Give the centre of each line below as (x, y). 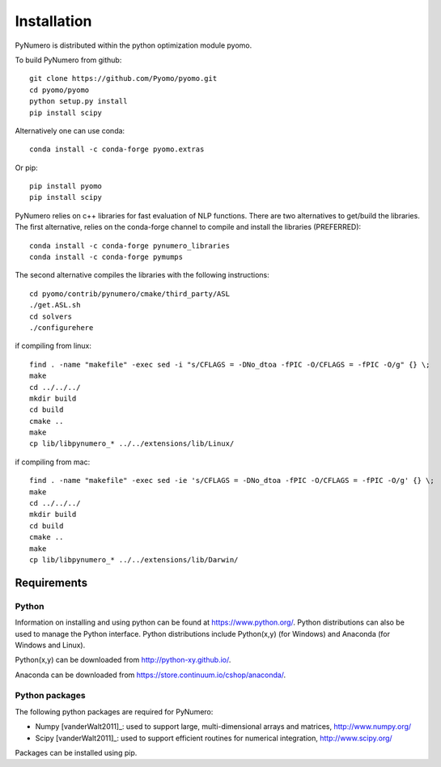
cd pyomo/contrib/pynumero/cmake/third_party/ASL (130, 294)
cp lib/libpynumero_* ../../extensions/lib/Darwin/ (134, 559)
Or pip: (26, 167)
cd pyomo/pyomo (59, 90)
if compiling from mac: (53, 462)
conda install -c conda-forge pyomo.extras (117, 149)
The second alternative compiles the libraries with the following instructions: (142, 275)
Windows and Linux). (50, 645)
